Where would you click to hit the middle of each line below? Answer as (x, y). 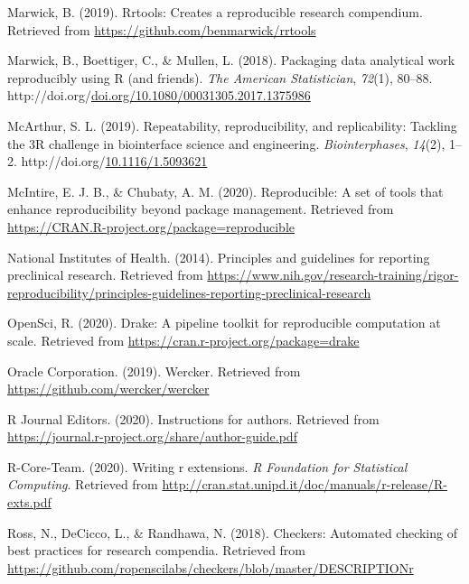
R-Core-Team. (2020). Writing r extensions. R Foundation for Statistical (207, 466)
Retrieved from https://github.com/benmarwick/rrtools (162, 29)
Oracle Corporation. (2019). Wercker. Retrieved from (154, 371)
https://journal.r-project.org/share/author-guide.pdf (152, 436)
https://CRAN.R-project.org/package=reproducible (151, 226)
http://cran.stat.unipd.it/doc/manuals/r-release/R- (305, 484)
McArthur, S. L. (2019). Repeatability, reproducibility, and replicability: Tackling (232, 125)
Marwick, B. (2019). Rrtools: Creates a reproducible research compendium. (215, 12)
